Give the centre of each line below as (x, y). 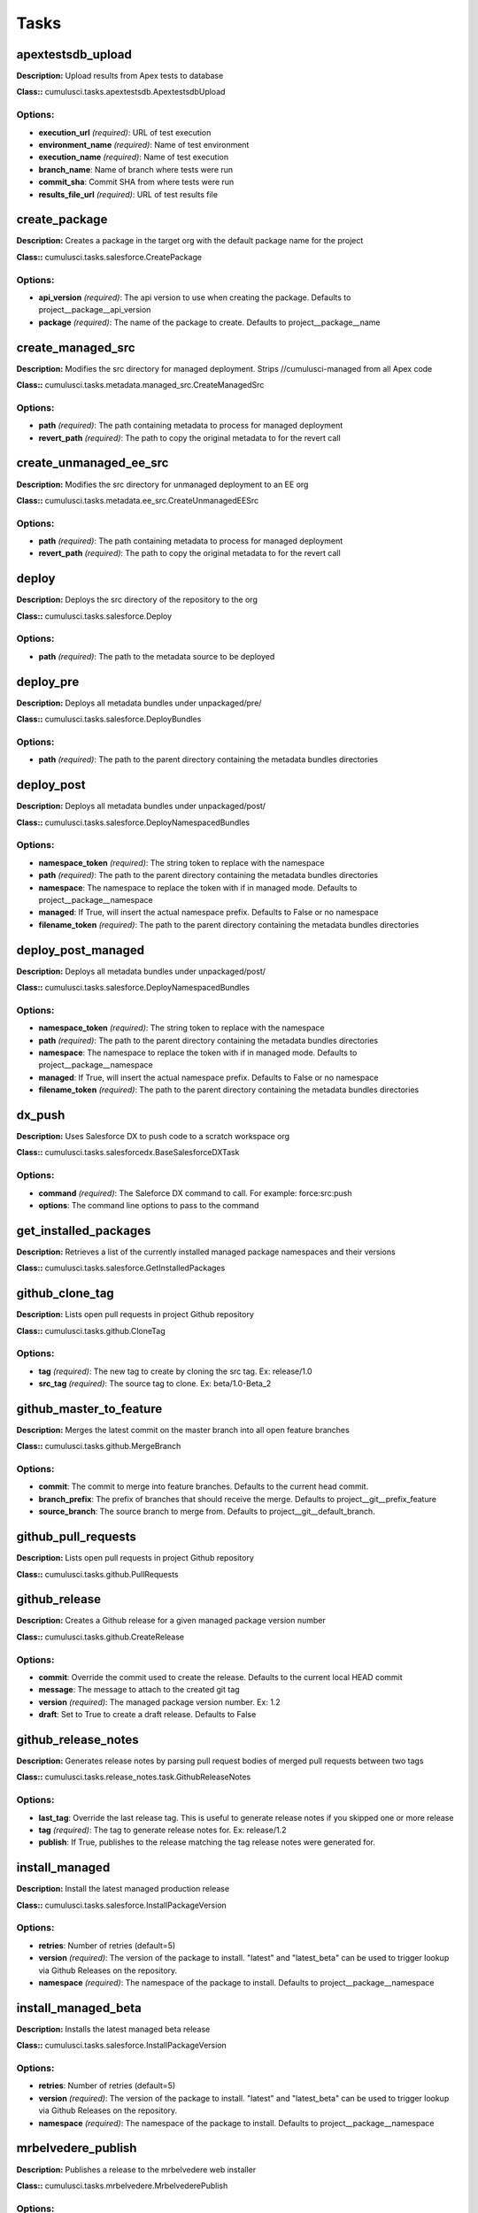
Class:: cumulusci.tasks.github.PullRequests (97, 1574)
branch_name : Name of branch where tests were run (136, 169)
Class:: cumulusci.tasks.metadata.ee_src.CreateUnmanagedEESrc (138, 500)
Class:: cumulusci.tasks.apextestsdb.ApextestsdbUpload (121, 92)
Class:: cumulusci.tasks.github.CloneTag (91, 1330)
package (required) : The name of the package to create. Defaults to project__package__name (209, 322)
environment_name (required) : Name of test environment (144, 144)
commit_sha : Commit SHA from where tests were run (136, 182)
